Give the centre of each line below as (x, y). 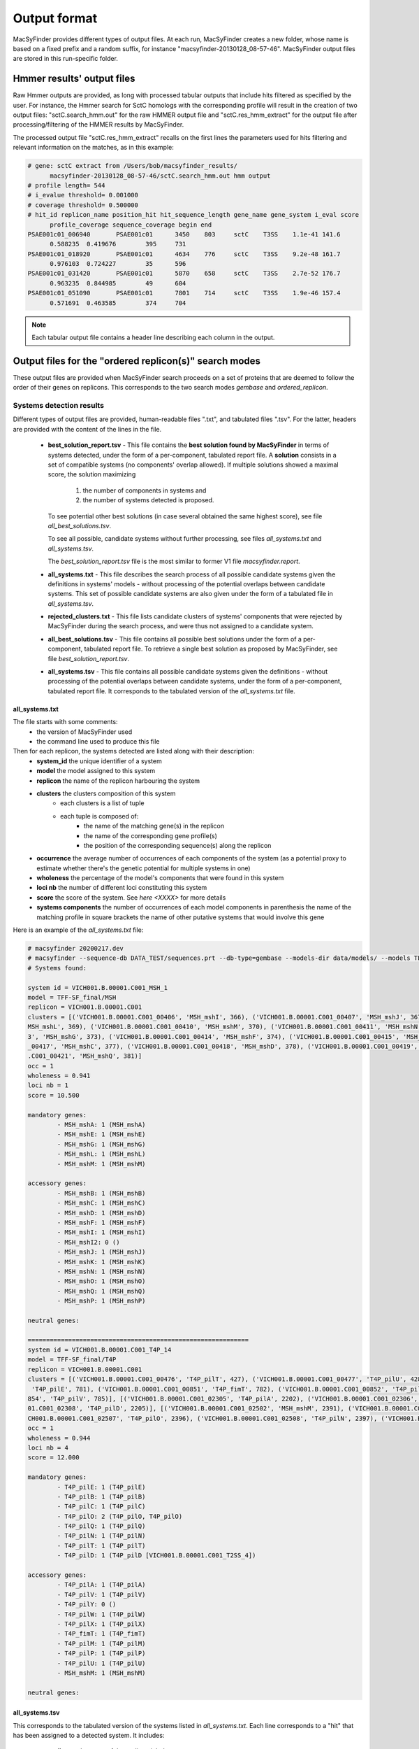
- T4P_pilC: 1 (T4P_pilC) (101, 1507)
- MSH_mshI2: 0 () (88, 1242)
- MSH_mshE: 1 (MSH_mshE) (101, 1134)
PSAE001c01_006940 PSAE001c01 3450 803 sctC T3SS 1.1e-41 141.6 (184, 234)
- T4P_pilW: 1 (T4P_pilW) (101, 1614)
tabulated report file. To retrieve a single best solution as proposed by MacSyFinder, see (211, 649)
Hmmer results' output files (74, 79)
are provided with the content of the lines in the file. (87, 429)
